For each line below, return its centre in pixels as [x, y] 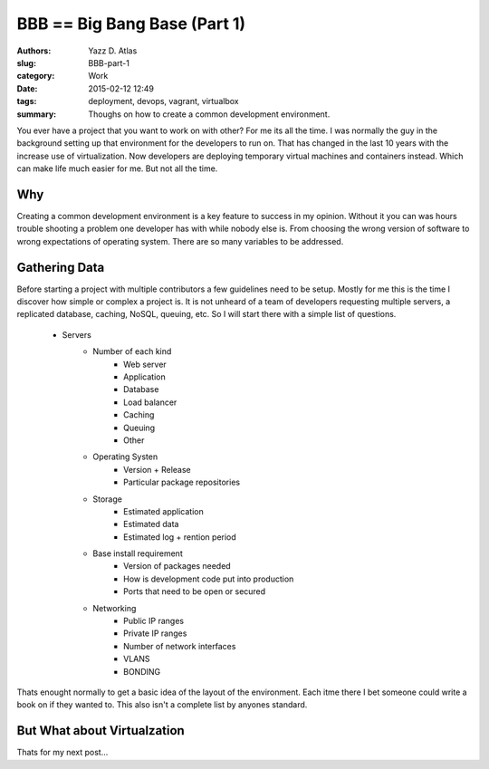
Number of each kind [132, 351]
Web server [145, 364]
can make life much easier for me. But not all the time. [117, 168]
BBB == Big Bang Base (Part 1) [131, 24]
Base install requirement [138, 553]
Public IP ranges [154, 621]
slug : [26, 62]
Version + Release [158, 469]
